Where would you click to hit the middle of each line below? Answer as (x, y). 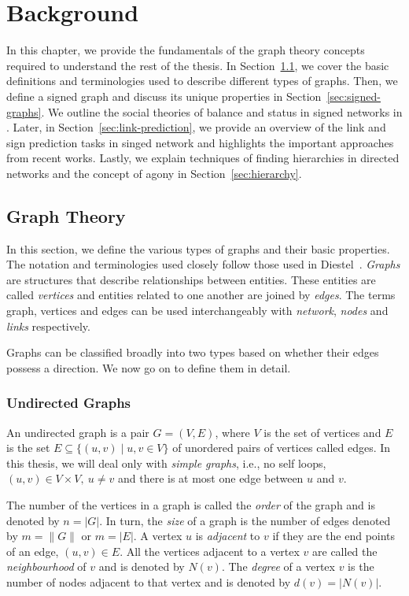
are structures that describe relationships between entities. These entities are (191, 279)
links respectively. (48, 326)
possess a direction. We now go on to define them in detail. (149, 367)
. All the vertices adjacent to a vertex (210, 551)
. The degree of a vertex (278, 566)
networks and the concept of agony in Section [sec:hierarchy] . (154, 173)
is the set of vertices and (322, 432)
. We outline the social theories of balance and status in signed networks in (222, 111)
